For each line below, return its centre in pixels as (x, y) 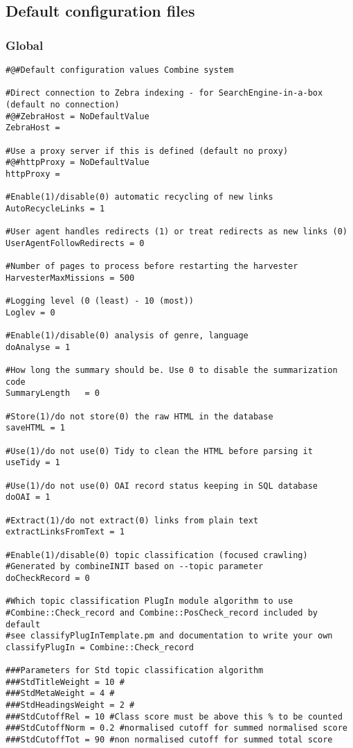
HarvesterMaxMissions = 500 (70, 278)
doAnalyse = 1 (38, 347)
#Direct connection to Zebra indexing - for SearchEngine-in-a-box (164, 93)
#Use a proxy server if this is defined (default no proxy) (147, 151)
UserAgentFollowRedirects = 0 (75, 243)
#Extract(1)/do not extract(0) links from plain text (132, 520)
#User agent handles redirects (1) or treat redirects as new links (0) (176, 232)
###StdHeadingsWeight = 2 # (70, 705)
